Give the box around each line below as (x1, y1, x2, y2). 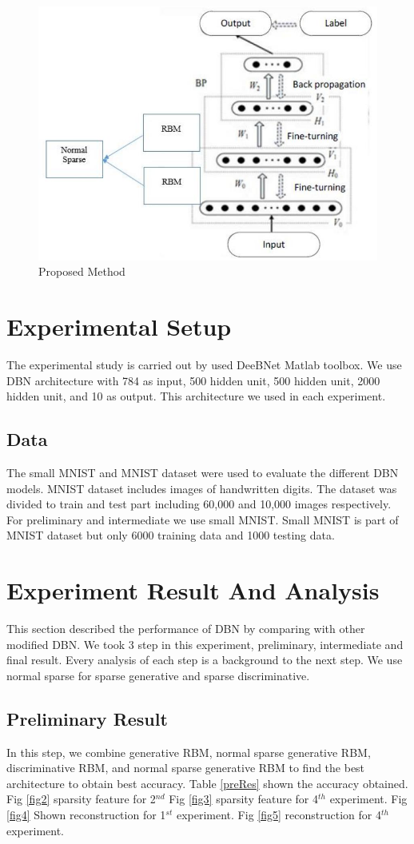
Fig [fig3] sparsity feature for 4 (169, 790, 318, 807)
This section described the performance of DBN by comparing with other (6, 620, 365, 636)
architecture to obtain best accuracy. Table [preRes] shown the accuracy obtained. (6, 774, 408, 791)
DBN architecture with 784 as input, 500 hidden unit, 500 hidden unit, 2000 (6, 372, 380, 388)
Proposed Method (38, 263, 125, 280)
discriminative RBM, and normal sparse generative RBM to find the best (6, 759, 365, 776)
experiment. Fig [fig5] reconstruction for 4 (176, 806, 381, 822)
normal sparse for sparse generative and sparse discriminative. (6, 667, 310, 683)
